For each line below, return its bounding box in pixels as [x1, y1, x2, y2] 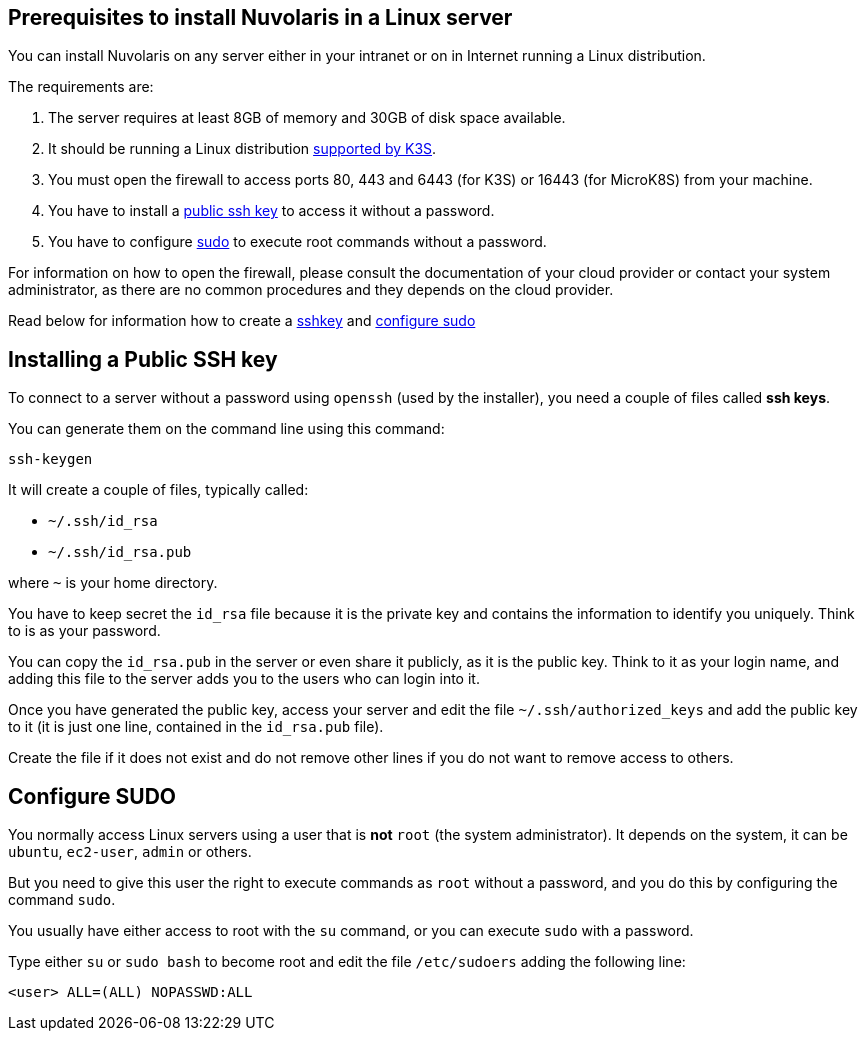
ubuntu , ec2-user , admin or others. [8, 843, 252, 861]
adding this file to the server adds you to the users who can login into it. [8, 670, 480, 688]
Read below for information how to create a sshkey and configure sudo [8, 312, 476, 330]
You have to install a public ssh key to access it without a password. [48, 202, 495, 220]
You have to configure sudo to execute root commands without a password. [48, 233, 547, 251]
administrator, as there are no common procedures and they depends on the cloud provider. [8, 281, 614, 299]
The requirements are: [8, 78, 154, 96]
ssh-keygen [8, 451, 93, 468]
